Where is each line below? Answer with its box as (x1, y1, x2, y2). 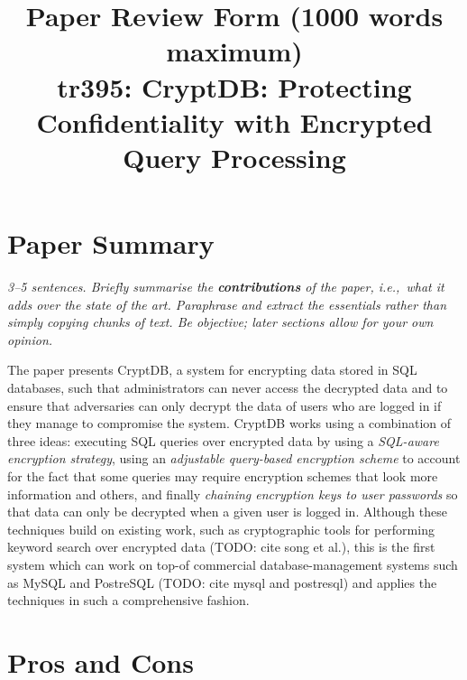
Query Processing (123, 138, 346, 175)
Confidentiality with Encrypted (36, 103, 433, 140)
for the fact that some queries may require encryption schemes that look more (7, 467, 438, 485)
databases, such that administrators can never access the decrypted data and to (7, 378, 448, 397)
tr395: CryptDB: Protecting (57, 68, 412, 105)
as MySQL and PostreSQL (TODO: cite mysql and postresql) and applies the (7, 573, 437, 592)
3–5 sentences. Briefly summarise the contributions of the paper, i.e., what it (7, 277, 444, 296)
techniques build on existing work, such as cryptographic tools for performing (7, 519, 435, 538)
